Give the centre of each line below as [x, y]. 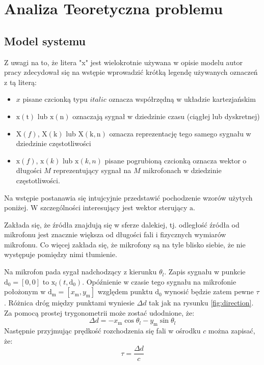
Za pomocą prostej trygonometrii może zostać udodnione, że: [99, 312]
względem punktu [125, 291]
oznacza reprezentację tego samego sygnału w [180, 133]
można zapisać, [232, 331]
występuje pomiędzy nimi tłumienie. [61, 254]
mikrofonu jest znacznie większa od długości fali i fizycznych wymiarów [115, 234]
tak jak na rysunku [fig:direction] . [201, 303]
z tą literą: [20, 82]
